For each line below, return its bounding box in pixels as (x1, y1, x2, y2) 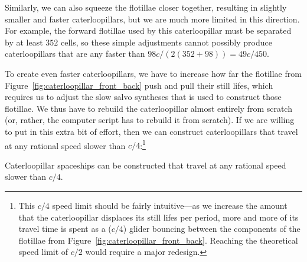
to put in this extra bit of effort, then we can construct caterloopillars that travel (5, 125, 298, 137)
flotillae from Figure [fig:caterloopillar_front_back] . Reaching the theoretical (18, 234, 298, 246)
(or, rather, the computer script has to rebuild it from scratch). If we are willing (5, 114, 295, 126)
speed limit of (18, 245, 68, 258)
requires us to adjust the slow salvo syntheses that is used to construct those (5, 90, 282, 103)
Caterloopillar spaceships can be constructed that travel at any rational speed (5, 159, 286, 171)
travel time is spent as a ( (18, 222, 112, 235)
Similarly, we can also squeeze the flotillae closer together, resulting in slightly (5, 1, 287, 13)
